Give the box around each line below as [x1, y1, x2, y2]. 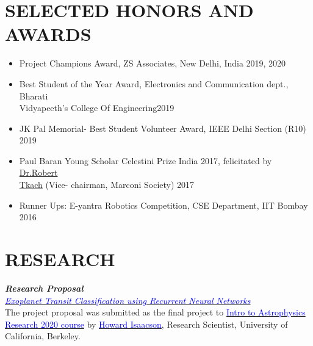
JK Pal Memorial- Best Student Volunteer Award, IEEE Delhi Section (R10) [19, 121, 306, 134]
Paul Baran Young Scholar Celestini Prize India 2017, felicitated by [19, 154, 272, 167]
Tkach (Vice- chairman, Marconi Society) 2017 [19, 178, 195, 191]
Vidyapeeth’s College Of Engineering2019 [19, 101, 174, 114]
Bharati [19, 89, 48, 102]
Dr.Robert [19, 166, 58, 179]
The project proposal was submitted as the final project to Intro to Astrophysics [5, 306, 306, 319]
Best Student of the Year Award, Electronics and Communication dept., [19, 77, 289, 90]
